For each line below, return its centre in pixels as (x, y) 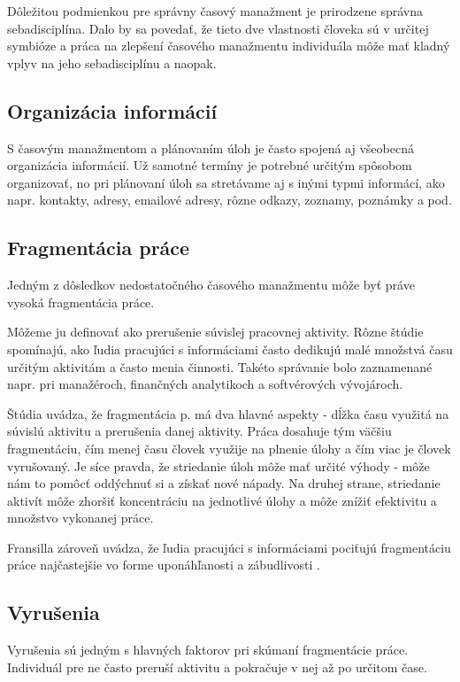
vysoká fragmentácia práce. (81, 302)
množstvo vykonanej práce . (80, 518)
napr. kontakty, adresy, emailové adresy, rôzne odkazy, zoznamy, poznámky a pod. (230, 200)
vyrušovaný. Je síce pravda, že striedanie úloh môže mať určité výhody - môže (218, 465)
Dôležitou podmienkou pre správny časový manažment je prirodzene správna (215, 11)
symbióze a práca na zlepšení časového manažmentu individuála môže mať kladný (229, 46)
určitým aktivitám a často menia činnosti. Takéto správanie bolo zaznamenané (220, 366)
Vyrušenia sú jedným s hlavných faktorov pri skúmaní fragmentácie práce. (208, 650)
